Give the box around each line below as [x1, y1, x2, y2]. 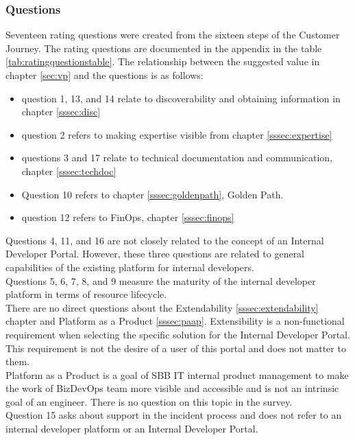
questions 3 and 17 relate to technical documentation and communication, [21, 150, 333, 165]
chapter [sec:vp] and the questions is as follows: [5, 68, 204, 82]
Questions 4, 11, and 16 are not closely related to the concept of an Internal [5, 233, 324, 247]
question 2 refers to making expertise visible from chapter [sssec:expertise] [21, 127, 332, 141]
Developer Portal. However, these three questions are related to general [5, 246, 305, 261]
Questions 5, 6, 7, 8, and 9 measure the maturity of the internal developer [5, 273, 316, 288]
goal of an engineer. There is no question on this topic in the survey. [5, 394, 293, 408]
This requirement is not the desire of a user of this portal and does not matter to [5, 340, 346, 355]
